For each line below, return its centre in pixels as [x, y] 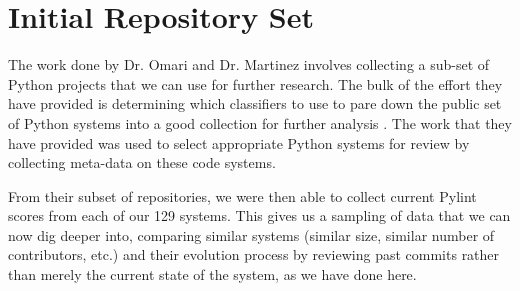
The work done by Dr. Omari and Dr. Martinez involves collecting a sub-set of [249, 64]
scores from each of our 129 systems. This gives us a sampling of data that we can [259, 215]
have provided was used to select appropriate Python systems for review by [239, 142]
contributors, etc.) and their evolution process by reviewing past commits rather [254, 254]
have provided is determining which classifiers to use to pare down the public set [255, 103]
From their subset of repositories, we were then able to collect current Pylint [242, 195]
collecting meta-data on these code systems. [142, 162]
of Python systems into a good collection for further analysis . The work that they [260, 122]
